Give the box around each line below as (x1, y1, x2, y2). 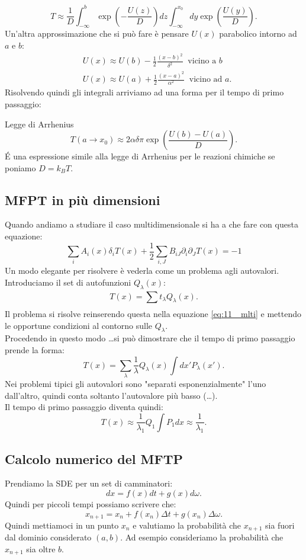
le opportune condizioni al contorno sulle (5, 319, 153, 331)
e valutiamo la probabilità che (133, 519, 241, 531)
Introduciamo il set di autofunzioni (5, 276, 131, 289)
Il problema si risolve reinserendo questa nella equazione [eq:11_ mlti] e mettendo (5, 308, 301, 320)
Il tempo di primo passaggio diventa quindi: (5, 401, 163, 413)
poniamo (5, 161, 36, 174)
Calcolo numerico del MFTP (5, 449, 183, 468)
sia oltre (26, 543, 56, 555)
